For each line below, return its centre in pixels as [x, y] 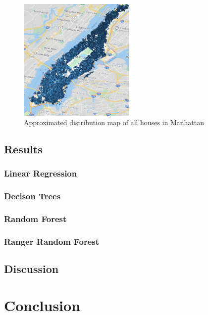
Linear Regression [41, 173]
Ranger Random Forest [52, 242]
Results [23, 149]
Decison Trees [32, 196]
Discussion [31, 269]
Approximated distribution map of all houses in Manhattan [114, 122]
